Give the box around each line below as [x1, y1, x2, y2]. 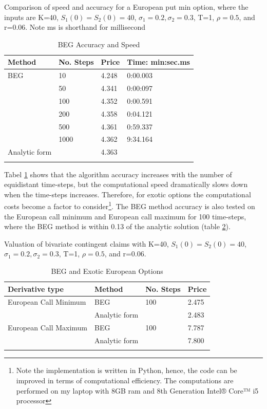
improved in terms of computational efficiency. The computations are [16, 375, 234, 385]
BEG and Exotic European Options [51, 266, 163, 276]
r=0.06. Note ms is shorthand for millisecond [4, 22, 145, 32]
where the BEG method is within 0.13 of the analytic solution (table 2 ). [4, 221, 231, 232]
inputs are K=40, [4, 11, 59, 22]
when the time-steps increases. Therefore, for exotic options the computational [4, 189, 251, 199]
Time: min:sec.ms [127, 57, 190, 67]
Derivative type [8, 283, 64, 294]
